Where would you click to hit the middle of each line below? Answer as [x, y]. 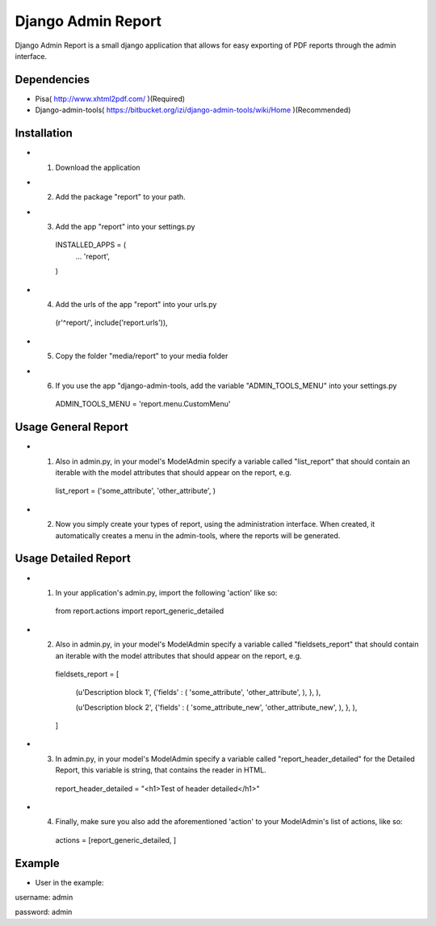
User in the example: [69, 882]
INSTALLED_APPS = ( [91, 245]
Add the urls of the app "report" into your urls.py [136, 305]
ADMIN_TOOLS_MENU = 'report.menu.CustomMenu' [143, 404]
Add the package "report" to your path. [120, 197]
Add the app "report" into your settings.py [125, 227]
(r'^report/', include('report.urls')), [112, 322]
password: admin [44, 912]
